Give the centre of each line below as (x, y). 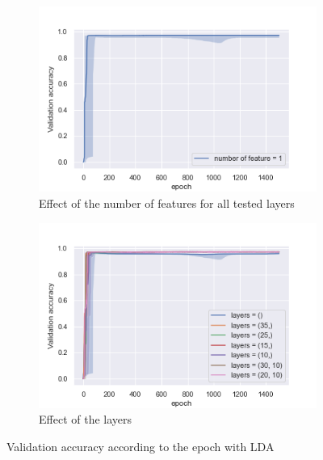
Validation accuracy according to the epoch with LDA (141, 447)
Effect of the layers (86, 419)
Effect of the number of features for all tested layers (167, 203)
